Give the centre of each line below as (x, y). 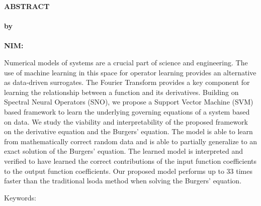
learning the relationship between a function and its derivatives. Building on (121, 92)
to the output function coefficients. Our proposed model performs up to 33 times (128, 171)
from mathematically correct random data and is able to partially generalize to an (131, 141)
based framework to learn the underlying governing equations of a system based (127, 111)
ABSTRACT (27, 6)
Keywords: (20, 197)
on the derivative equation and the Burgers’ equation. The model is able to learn (128, 131)
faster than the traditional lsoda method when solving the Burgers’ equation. (123, 181)
